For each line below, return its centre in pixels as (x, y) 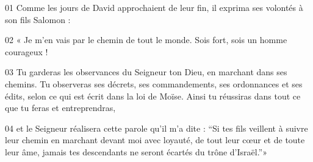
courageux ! (27, 51)
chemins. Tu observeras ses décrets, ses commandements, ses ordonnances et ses (154, 83)
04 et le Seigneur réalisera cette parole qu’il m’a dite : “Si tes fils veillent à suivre (156, 128)
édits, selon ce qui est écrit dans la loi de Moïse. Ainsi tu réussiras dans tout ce (153, 96)
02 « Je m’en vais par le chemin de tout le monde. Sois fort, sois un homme (146, 40)
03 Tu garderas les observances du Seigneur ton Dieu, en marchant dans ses (146, 72)
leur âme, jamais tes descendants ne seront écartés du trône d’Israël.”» (136, 151)
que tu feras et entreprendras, (60, 108)
